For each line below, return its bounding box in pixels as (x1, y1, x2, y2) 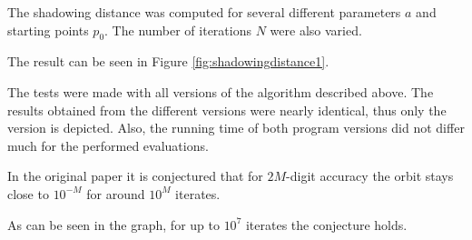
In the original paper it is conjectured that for (7, 166, 263, 185)
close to (7, 184, 49, 203)
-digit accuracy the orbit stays (286, 166, 454, 185)
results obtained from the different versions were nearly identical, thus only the (7, 100, 447, 119)
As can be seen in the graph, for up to (7, 215, 220, 234)
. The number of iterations (104, 20, 251, 39)
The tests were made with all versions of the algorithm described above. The (7, 82, 434, 101)
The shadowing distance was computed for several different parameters (7, 3, 401, 21)
